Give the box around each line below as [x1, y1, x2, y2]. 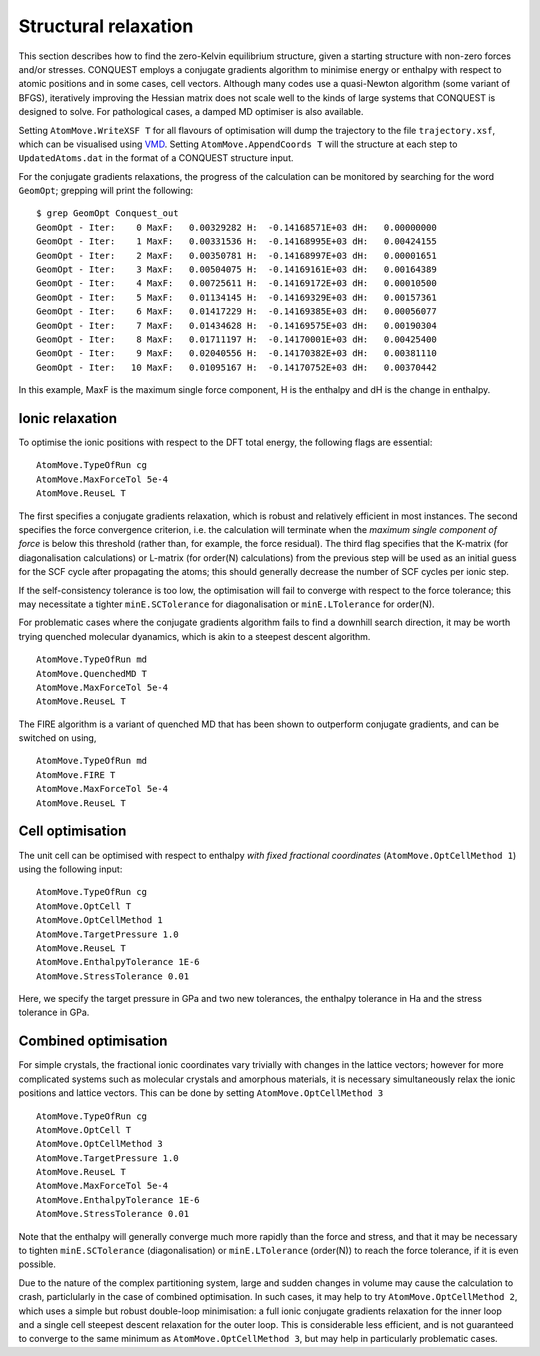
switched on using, [18, 732, 97, 744]
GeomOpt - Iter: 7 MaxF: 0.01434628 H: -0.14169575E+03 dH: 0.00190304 [36, 320, 437, 331]
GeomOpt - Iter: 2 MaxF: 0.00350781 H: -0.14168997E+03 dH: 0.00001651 [36, 250, 437, 261]
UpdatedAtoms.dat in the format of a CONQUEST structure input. [18, 152, 294, 164]
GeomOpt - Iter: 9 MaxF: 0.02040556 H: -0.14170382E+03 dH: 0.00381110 [36, 348, 437, 359]
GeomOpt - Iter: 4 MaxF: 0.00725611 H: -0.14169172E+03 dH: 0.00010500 [36, 278, 437, 289]
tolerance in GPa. [18, 1006, 90, 1019]
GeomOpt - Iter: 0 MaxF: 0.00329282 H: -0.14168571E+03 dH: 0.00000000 [36, 221, 437, 233]
